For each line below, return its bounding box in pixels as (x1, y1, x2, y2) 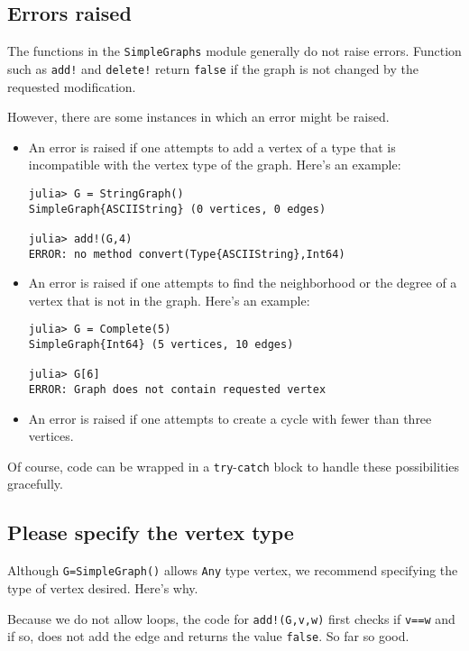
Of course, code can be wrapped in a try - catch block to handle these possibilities (7, 456, 460, 475)
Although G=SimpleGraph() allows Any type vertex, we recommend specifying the (7, 561, 458, 580)
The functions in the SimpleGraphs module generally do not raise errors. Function (7, 41, 462, 60)
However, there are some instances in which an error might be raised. (7, 107, 390, 126)
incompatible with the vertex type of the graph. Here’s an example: (28, 155, 401, 174)
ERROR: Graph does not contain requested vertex (28, 382, 326, 396)
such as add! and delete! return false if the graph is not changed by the (7, 59, 418, 78)
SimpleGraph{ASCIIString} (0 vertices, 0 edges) (28, 202, 326, 215)
